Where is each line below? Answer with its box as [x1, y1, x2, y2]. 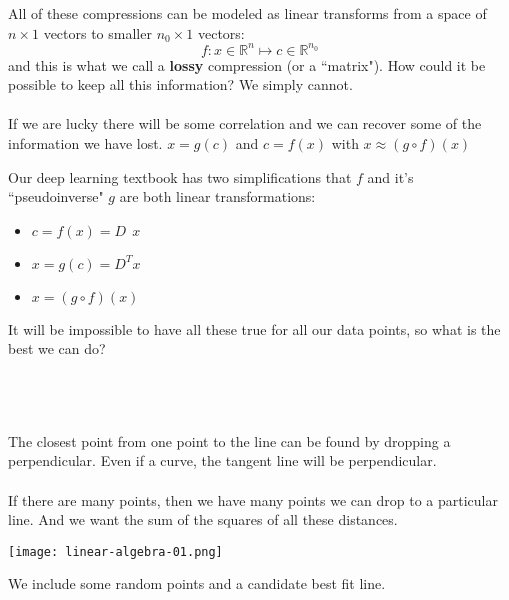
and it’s [367, 166, 414, 187]
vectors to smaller [43, 22, 152, 43]
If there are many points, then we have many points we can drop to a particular [8, 489, 498, 510]
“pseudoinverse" [8, 186, 104, 207]
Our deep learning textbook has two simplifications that [8, 166, 352, 187]
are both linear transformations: [119, 186, 316, 207]
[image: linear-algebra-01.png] [8, 544, 223, 559]
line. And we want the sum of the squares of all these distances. [8, 509, 398, 530]
